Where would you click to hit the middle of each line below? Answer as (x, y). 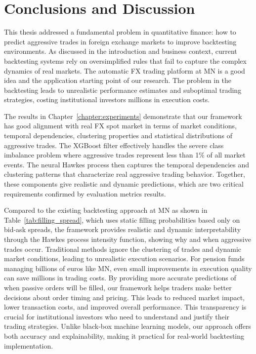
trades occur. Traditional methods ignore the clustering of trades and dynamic (123, 249)
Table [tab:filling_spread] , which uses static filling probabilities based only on (122, 219)
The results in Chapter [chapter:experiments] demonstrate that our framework (123, 116)
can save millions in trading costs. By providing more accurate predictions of (120, 278)
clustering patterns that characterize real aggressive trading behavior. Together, (125, 174)
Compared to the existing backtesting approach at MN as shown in (106, 210)
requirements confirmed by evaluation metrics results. (85, 193)
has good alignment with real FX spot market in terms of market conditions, (120, 126)
